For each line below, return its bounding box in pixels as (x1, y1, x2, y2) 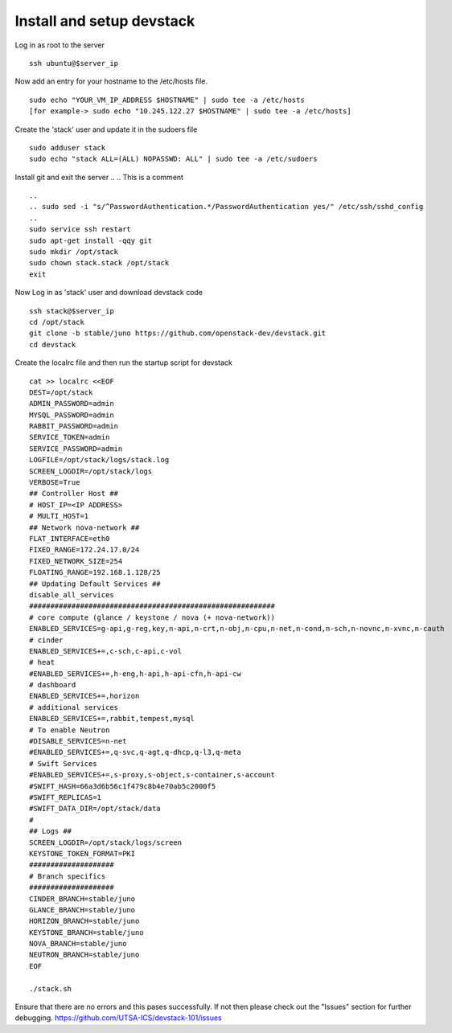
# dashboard (29, 680, 76, 690)
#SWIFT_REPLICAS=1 (29, 793, 102, 801)
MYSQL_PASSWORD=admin (29, 410, 114, 420)
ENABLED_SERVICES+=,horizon (29, 691, 140, 701)
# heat (29, 658, 55, 667)
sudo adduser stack (29, 143, 106, 152)
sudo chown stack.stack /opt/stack (29, 258, 170, 268)
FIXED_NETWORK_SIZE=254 (29, 556, 123, 566)
